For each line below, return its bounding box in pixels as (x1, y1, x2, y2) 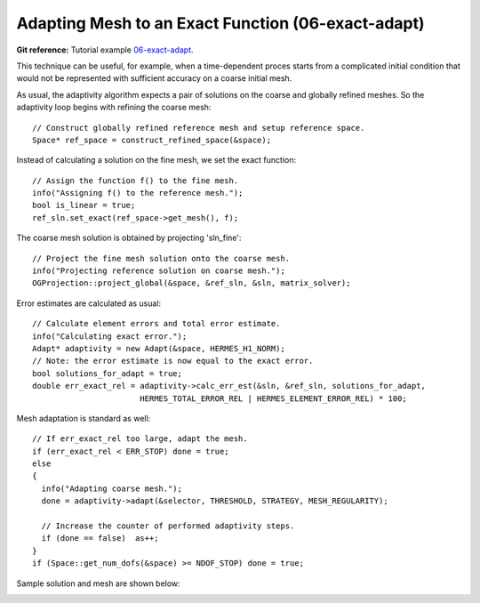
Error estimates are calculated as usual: (16, 298, 162, 309)
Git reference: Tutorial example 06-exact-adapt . (16, 44, 195, 55)
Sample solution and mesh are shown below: (16, 578, 181, 589)
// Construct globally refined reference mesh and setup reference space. (32, 123, 365, 133)
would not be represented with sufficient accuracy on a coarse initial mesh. (16, 73, 292, 84)
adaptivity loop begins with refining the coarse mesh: (16, 102, 212, 113)
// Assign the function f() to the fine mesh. (32, 175, 239, 186)
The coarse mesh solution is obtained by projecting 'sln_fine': (16, 232, 242, 244)
